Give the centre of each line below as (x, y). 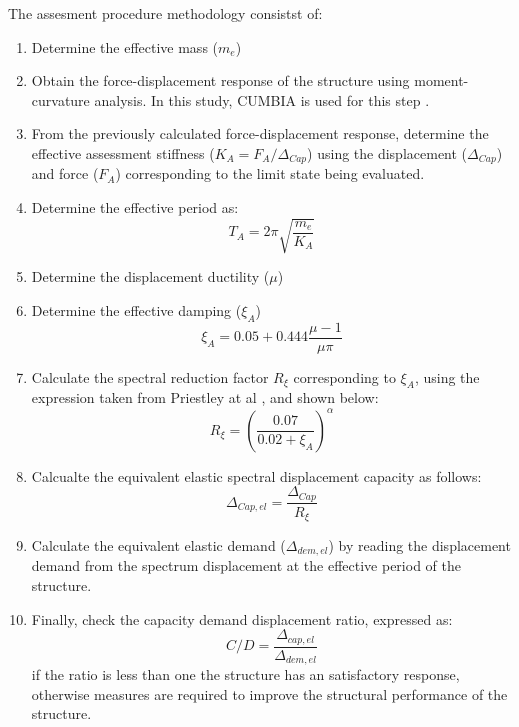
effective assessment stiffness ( (123, 152)
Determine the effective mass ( (125, 46)
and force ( (65, 173)
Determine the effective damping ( (136, 309)
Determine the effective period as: (135, 207)
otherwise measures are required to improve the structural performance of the (269, 693)
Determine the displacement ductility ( (150, 276)
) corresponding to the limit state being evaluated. (270, 173)
